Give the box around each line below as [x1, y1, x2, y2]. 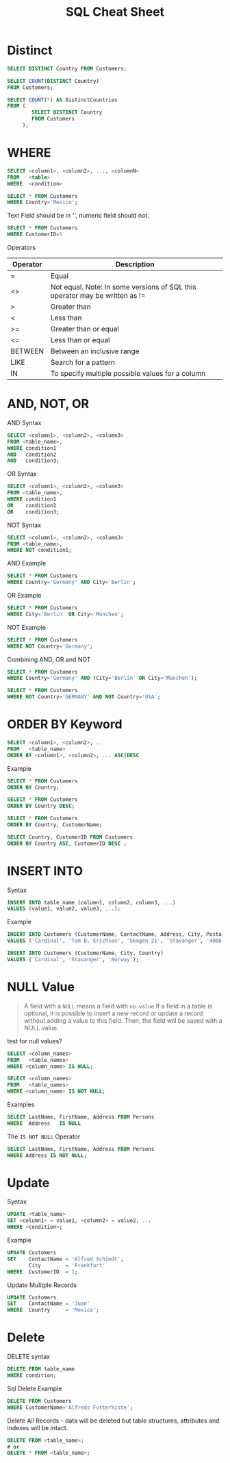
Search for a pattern [50, 357, 115, 367]
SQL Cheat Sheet [65, 4, 165, 20]
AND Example [7, 559, 47, 568]
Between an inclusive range [50, 346, 140, 356]
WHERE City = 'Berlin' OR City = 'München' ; [7, 611, 125, 618]
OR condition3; [7, 508, 60, 516]
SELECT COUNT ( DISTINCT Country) [7, 77, 99, 84]
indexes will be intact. [7, 1423, 68, 1432]
